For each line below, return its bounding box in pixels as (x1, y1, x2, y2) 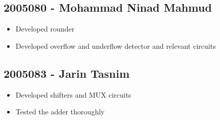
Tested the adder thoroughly (15, 106, 105, 117)
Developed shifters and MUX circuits (15, 89, 131, 100)
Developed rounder (15, 23, 75, 34)
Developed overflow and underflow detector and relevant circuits (15, 40, 216, 51)
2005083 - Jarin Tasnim (4, 65, 130, 81)
